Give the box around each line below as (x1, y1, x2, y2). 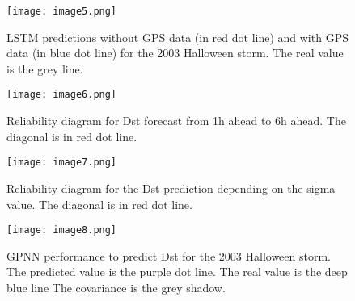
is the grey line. (6, 60, 83, 77)
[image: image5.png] (6, 6, 117, 17)
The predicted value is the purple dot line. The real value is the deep (6, 263, 348, 280)
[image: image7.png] (6, 157, 117, 169)
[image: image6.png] (6, 89, 117, 101)
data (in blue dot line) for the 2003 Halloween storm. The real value (6, 44, 344, 61)
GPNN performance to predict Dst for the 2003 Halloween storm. (6, 247, 331, 264)
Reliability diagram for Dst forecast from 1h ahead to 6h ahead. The (6, 112, 346, 129)
